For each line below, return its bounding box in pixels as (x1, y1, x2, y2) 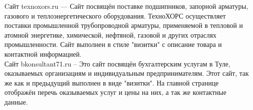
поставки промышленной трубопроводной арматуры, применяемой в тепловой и (4, 20, 243, 30)
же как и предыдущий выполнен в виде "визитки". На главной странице (4, 77, 219, 88)
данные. (4, 96, 28, 107)
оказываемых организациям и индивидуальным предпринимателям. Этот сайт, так (4, 68, 249, 78)
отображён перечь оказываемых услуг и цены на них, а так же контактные (4, 87, 227, 97)
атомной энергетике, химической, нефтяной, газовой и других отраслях (4, 29, 217, 40)
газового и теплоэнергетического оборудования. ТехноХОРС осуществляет (4, 10, 226, 21)
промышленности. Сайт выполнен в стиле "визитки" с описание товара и (4, 39, 222, 49)
